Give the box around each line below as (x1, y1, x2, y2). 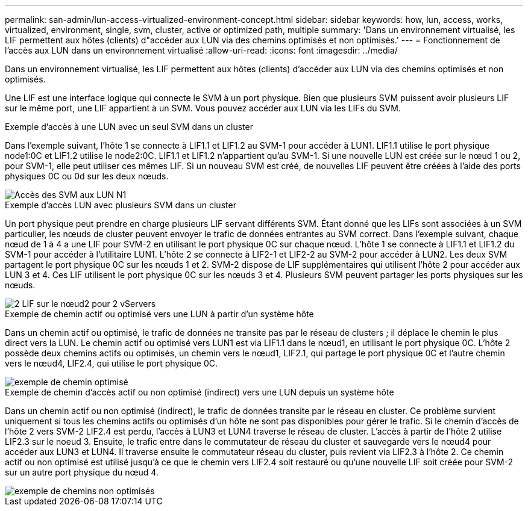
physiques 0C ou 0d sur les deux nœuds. (5, 171, 169, 181)
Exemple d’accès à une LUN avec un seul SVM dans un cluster (5, 122, 253, 132)
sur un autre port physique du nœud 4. (5, 467, 159, 477)
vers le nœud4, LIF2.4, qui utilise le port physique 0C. (5, 358, 218, 368)
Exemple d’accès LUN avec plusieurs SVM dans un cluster (5, 200, 236, 210)
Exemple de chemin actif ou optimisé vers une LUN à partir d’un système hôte (5, 309, 314, 319)
